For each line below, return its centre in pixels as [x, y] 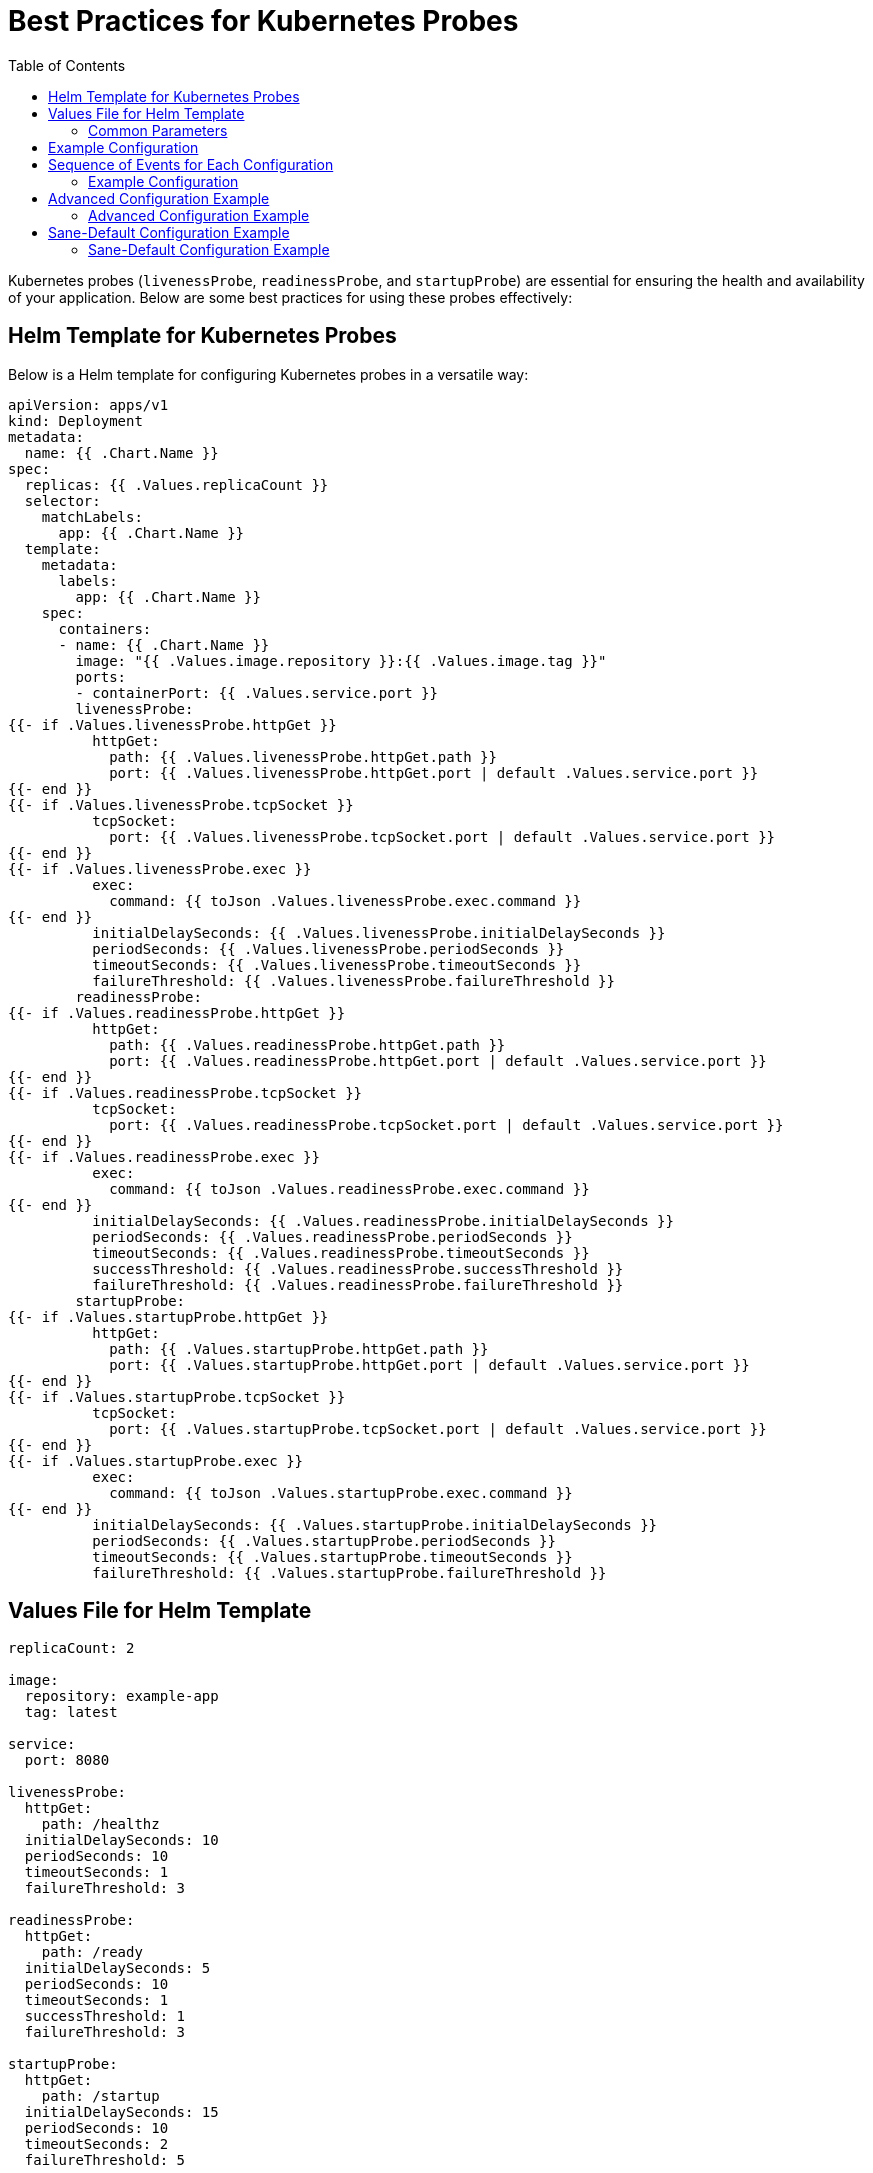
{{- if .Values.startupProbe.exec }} [156, 1460]
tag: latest [71, 1712]
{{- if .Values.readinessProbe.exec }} [164, 1156]
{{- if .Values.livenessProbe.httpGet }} [172, 724]
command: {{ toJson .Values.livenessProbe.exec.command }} [345, 900]
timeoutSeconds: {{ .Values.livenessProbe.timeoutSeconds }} [337, 964]
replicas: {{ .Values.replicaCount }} [176, 484]
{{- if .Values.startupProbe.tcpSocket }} [177, 1396]
